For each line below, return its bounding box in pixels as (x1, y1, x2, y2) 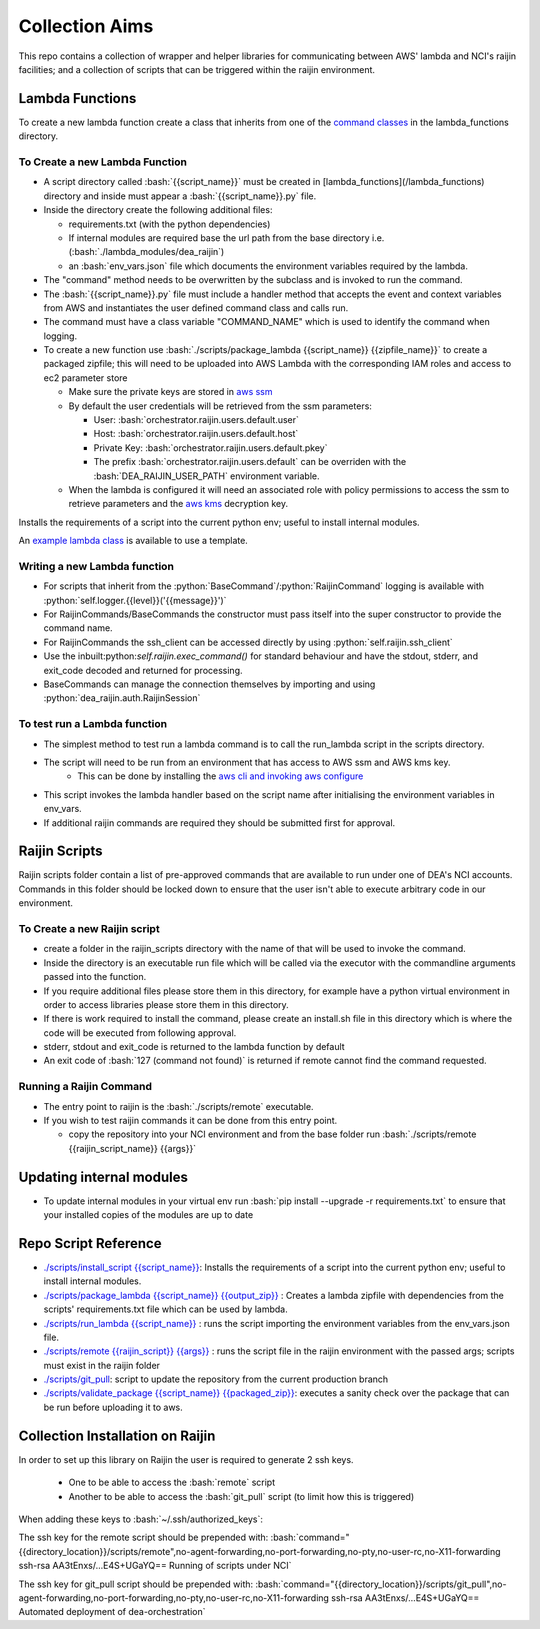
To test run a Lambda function (18, 717, 168, 731)
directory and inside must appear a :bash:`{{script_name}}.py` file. (43, 190, 317, 202)
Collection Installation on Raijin (18, 1427, 216, 1444)
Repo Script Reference (18, 1235, 162, 1252)
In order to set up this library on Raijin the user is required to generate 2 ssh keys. (18, 1453, 354, 1465)
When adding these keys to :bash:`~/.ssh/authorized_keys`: (18, 1513, 264, 1525)
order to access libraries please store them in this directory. (43, 998, 289, 1010)
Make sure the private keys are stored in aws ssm (68, 386, 274, 398)
